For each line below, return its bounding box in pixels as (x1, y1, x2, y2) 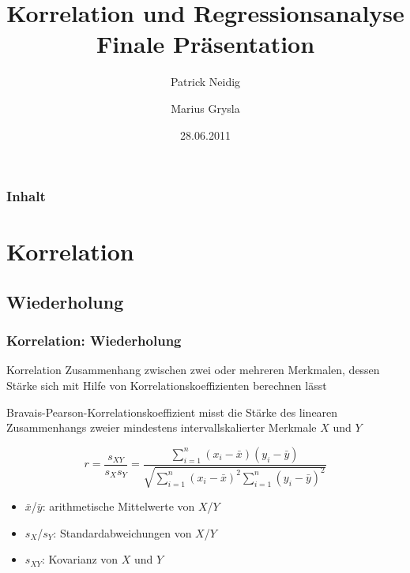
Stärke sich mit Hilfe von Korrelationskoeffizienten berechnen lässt (6, 376, 327, 393)
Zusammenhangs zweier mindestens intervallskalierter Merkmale (6, 419, 317, 436)
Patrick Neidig (170, 73, 241, 90)
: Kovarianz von (41, 551, 118, 567)
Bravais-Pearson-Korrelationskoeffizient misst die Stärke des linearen (6, 403, 338, 420)
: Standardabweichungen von (53, 524, 192, 541)
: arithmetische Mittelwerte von (42, 498, 195, 515)
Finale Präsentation (96, 28, 315, 60)
